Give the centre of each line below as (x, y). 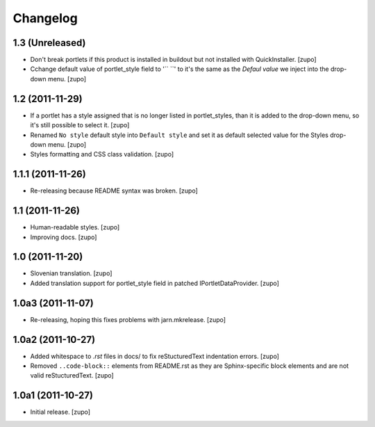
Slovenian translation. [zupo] (71, 273)
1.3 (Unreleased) (49, 43)
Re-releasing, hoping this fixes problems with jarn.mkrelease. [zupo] (128, 319)
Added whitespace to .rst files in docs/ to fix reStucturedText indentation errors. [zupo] (155, 356)
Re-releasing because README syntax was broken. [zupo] (114, 191)
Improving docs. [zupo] (64, 237)
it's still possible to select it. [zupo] (80, 125)
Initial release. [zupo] (60, 412)
